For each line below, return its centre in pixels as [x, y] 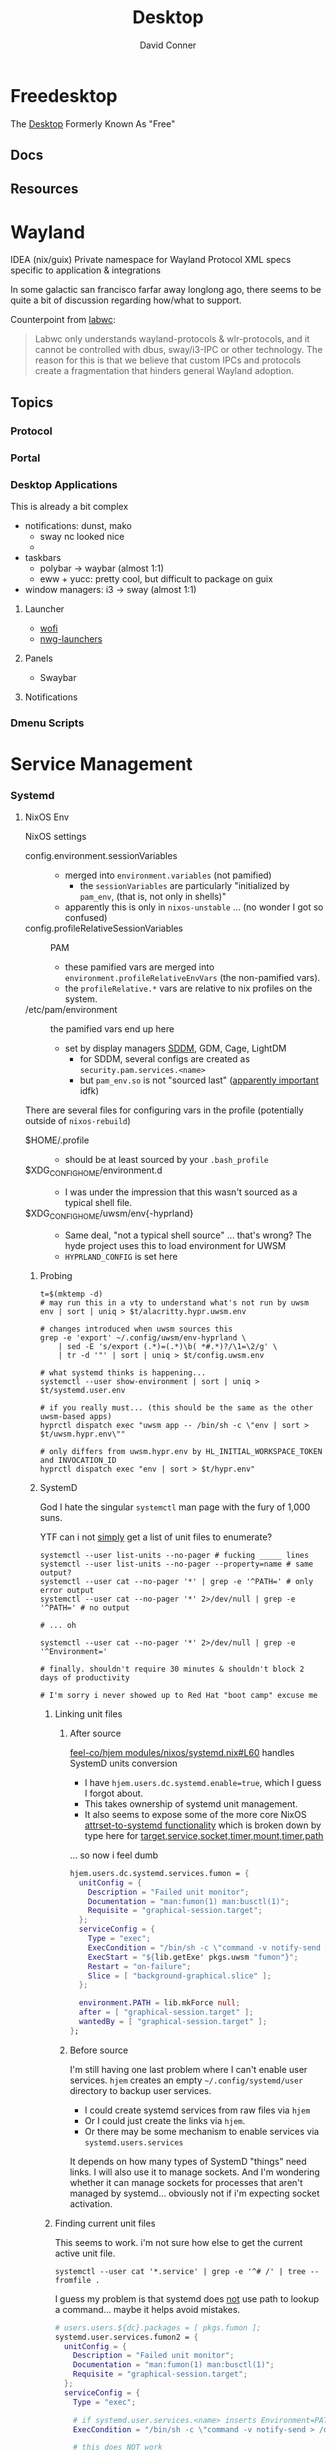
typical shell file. [98, 1203]
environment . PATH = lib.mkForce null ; [159, 2003]
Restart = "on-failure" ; [139, 1966]
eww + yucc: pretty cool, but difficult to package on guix [156, 578]
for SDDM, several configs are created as [164, 1059]
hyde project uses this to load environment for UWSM [175, 1245]
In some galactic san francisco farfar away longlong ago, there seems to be [166, 290]
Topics [32, 402]
